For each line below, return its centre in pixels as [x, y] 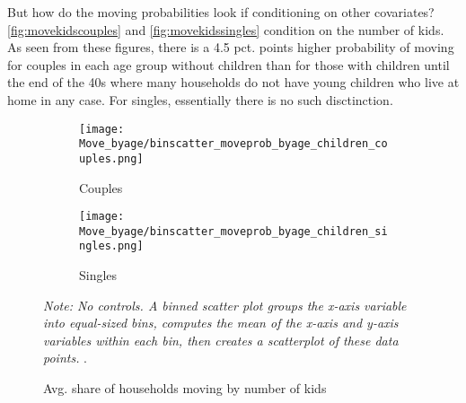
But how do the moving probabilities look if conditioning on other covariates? [221, 12]
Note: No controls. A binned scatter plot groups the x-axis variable [225, 305]
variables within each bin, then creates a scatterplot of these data [221, 340]
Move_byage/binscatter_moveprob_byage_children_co [233, 144]
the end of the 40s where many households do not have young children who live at [233, 82]
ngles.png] [111, 246]
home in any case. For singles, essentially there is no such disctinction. [200, 99]
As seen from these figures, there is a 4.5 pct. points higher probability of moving [231, 47]
